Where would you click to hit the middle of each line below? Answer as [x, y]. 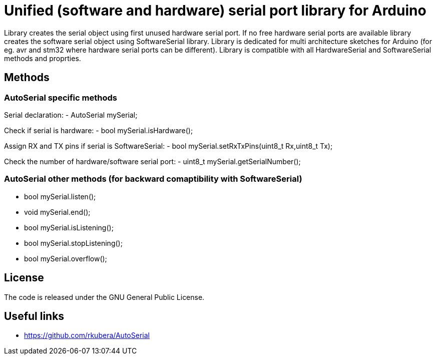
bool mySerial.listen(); [60, 196]
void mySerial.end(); [57, 212]
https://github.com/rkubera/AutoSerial [87, 335]
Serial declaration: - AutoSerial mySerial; [71, 115]
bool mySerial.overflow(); [66, 258]
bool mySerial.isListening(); [69, 227]
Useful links [34, 316]
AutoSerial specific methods [61, 97]
